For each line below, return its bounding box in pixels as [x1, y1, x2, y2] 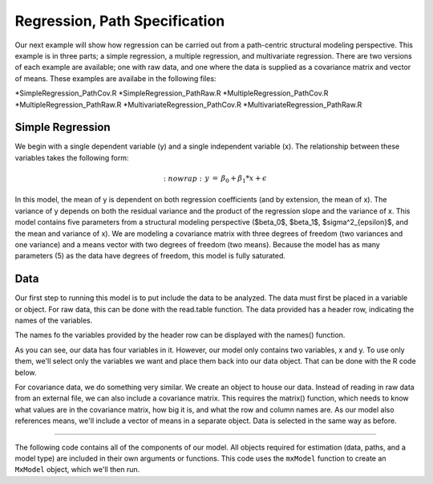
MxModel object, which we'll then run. [14, 465, 140, 474]
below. [14, 368, 37, 377]
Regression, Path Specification [14, 12, 225, 30]
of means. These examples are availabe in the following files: [14, 73, 216, 83]
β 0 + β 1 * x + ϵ [221, 173, 268, 185]
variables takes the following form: [14, 153, 129, 162]
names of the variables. [14, 315, 93, 325]
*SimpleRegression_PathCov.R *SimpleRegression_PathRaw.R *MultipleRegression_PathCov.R [14, 88, 329, 98]
